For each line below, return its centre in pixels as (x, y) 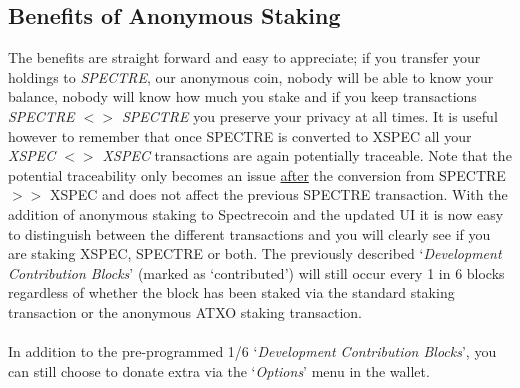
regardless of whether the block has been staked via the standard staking (231, 292)
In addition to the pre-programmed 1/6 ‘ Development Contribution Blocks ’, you (252, 351)
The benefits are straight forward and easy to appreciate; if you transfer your (244, 57)
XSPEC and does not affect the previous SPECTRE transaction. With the (278, 194)
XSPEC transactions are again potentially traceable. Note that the (307, 155)
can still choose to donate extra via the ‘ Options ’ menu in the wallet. (219, 370)
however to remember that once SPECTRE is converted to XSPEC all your (240, 135)
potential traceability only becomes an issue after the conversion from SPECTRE (257, 174)
